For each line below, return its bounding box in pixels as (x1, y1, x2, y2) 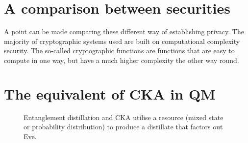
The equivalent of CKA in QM (4, 83, 216, 103)
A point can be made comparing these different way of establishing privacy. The (4, 26, 244, 37)
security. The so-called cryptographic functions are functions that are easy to (4, 45, 235, 56)
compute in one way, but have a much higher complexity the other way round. (4, 55, 239, 65)
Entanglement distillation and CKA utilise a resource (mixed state (24, 112, 223, 122)
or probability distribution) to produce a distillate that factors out (24, 122, 223, 132)
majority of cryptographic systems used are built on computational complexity (4, 36, 240, 46)
